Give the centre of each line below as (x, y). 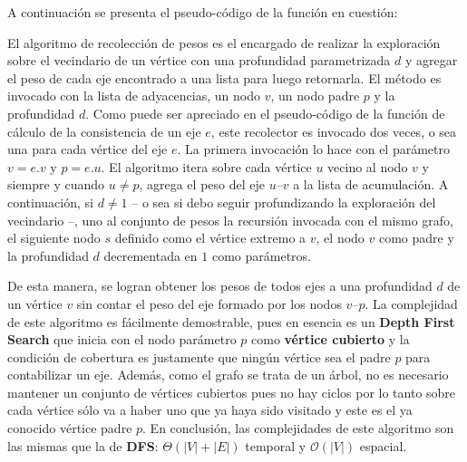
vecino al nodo (368, 166)
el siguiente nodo (54, 238)
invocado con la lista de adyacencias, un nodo (134, 96)
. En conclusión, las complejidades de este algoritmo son (298, 428)
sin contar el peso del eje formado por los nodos (209, 303)
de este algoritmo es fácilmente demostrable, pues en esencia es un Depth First (231, 321)
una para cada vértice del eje (88, 149)
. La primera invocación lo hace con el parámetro (313, 149)
